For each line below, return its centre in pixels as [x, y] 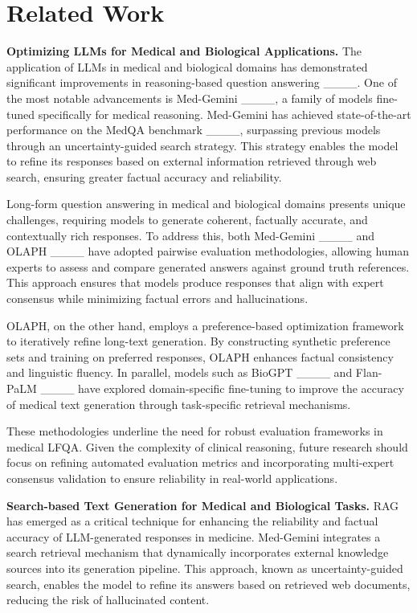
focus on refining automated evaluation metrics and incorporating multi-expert [200, 462]
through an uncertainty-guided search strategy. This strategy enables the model [202, 145]
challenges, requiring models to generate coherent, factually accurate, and [187, 220]
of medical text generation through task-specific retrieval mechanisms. [179, 404]
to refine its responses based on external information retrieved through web [192, 161]
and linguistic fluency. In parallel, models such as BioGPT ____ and [180, 372]
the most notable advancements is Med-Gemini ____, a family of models [190, 98]
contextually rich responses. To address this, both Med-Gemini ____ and [191, 235]
